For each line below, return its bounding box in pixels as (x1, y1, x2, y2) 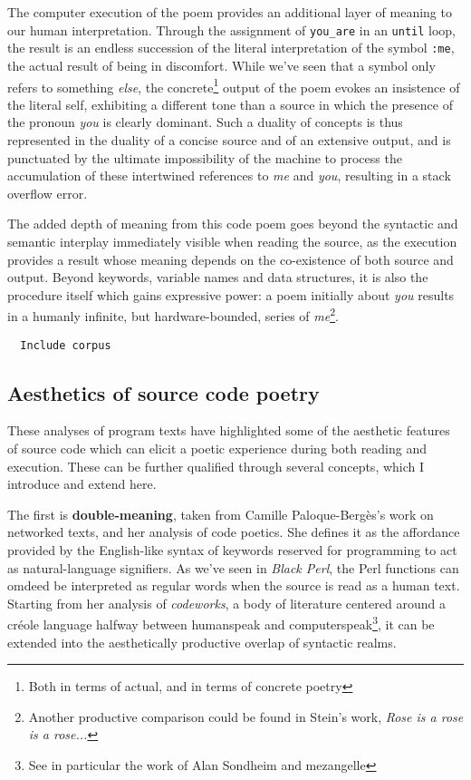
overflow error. (7, 183, 88, 202)
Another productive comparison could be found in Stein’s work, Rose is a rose (28, 707, 464, 726)
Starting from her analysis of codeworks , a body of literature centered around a (7, 593, 446, 612)
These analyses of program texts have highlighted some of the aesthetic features (7, 421, 450, 440)
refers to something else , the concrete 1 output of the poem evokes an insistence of (7, 74, 460, 96)
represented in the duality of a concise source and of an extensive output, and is (7, 130, 451, 149)
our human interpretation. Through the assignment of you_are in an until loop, (7, 20, 457, 39)
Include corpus (20, 338, 111, 352)
